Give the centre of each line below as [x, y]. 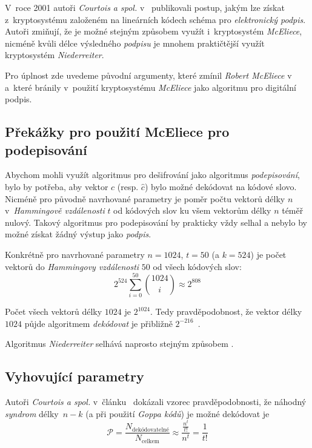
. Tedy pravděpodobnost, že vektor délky [226, 311]
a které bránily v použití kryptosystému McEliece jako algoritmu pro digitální [151, 87]
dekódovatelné [150, 430]
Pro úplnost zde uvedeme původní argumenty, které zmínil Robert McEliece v [148, 75]
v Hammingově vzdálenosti [55, 210]
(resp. [128, 186]
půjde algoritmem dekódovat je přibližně [98, 323]
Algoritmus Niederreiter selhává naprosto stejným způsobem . [119, 344]
